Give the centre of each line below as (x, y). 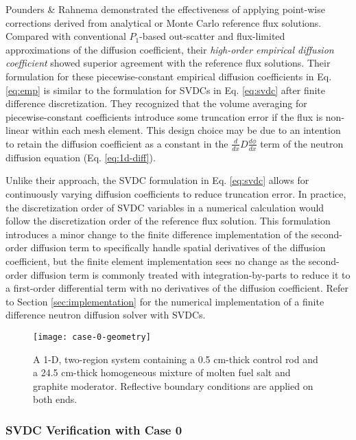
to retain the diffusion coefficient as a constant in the (117, 143)
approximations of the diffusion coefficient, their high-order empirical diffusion (170, 49)
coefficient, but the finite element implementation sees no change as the (155, 260)
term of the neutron (302, 143)
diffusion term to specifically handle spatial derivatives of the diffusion (178, 247)
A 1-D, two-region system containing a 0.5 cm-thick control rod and (176, 359)
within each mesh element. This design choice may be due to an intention (186, 130)
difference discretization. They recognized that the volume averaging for (156, 103)
